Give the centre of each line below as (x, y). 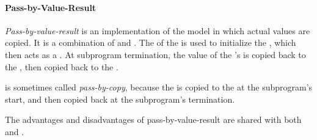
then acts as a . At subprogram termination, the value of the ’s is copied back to (155, 54)
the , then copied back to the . (62, 66)
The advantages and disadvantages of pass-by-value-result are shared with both (153, 120)
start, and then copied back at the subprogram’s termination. (120, 99)
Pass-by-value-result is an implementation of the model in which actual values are (158, 30)
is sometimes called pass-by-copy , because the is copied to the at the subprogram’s (159, 87)
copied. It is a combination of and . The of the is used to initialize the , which (151, 42)
